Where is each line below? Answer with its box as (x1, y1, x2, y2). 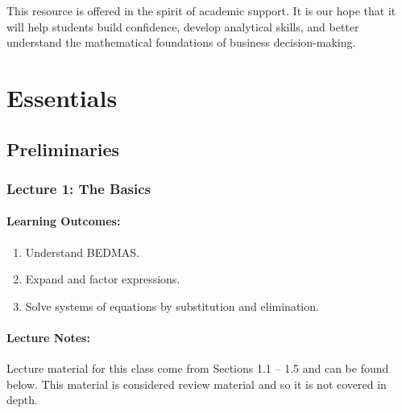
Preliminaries (6, 136, 120, 161)
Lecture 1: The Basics (6, 178, 151, 198)
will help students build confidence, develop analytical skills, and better (6, 18, 359, 35)
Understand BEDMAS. (25, 243, 139, 260)
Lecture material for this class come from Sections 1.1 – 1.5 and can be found (6, 360, 389, 377)
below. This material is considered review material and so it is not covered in (6, 375, 387, 392)
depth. (6, 391, 38, 408)
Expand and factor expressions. (25, 271, 180, 287)
